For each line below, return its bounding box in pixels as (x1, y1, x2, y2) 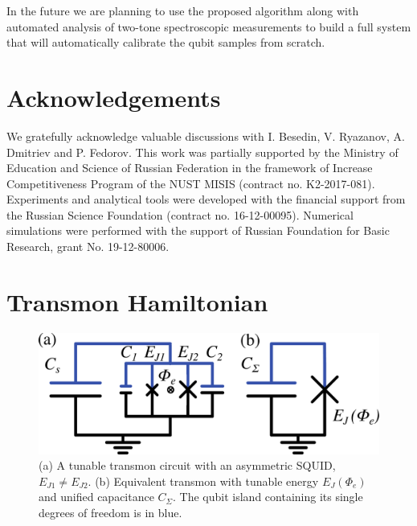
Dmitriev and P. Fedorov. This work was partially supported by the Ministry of (6, 143, 399, 160)
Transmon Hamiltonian (6, 285, 268, 318)
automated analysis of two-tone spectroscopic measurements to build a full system (6, 18, 411, 35)
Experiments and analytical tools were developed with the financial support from (6, 191, 406, 208)
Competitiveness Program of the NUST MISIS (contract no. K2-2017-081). (6, 175, 375, 191)
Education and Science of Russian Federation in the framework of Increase (6, 159, 373, 176)
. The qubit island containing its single (173, 488, 363, 505)
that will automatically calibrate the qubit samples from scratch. (6, 34, 325, 51)
